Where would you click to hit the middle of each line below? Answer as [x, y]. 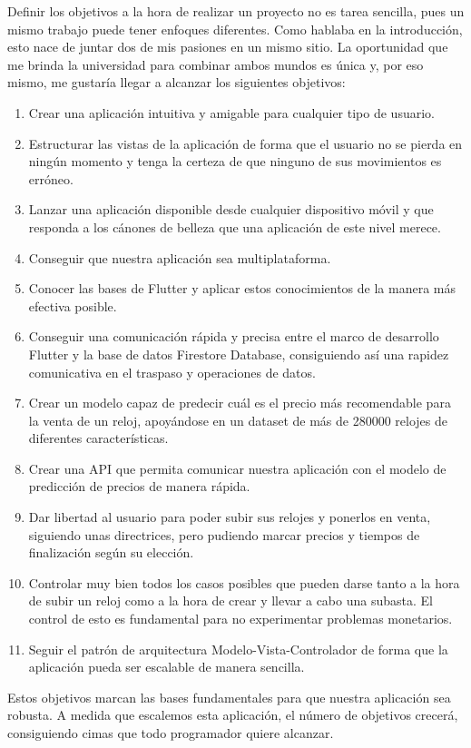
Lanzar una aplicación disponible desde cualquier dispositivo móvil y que [231, 209]
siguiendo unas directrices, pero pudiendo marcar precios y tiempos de [224, 534]
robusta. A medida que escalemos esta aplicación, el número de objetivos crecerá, [233, 715]
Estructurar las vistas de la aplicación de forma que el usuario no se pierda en [245, 143]
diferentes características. [98, 438]
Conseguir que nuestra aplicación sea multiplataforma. [180, 257]
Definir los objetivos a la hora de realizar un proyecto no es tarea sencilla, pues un [236, 11]
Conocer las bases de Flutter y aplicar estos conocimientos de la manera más [242, 288]
